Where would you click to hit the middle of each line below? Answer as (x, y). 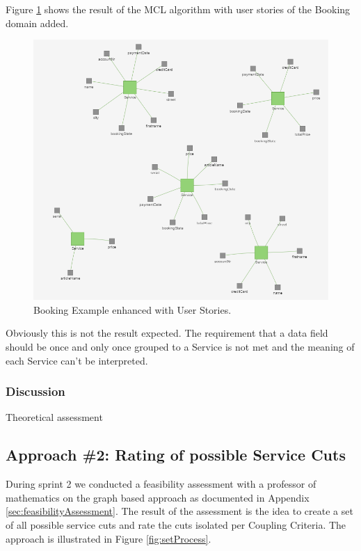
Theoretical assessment (54, 417)
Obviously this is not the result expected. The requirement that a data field (167, 333)
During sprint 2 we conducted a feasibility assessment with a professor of (161, 484)
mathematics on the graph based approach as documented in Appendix (158, 497)
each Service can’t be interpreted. (77, 360)
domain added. (37, 23)
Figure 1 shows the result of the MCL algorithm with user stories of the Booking (178, 9)
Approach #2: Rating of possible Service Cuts (176, 455)
